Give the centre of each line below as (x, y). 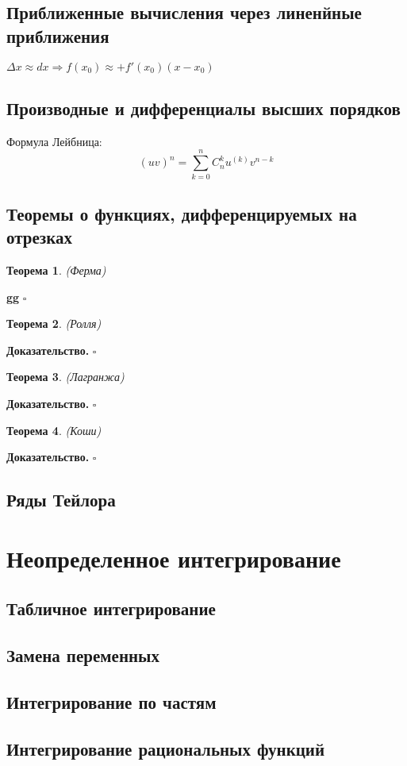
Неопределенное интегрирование (174, 558)
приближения (58, 35)
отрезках (40, 237)
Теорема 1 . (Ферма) (56, 270)
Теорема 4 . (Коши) (54, 430)
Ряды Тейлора (61, 500)
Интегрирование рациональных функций (166, 748)
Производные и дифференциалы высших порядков (203, 108)
